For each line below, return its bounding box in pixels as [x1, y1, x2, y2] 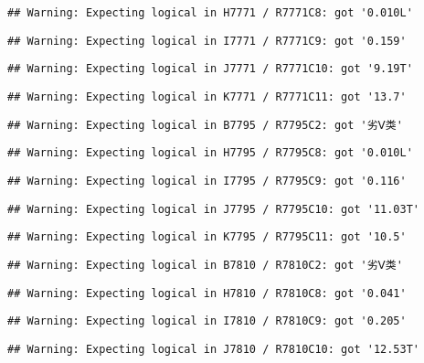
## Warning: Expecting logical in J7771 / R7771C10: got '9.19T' [7, 62, 413, 76]
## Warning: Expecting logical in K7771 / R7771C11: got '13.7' [7, 90, 407, 103]
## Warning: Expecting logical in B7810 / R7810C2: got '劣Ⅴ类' [7, 258, 403, 272]
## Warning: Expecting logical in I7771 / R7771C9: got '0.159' [7, 34, 407, 48]
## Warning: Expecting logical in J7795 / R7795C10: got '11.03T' [7, 202, 420, 216]
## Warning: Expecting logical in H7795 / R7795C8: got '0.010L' [7, 146, 413, 160]
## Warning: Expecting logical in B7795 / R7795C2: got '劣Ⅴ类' [7, 118, 403, 132]
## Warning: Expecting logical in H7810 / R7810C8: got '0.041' [7, 286, 407, 300]
